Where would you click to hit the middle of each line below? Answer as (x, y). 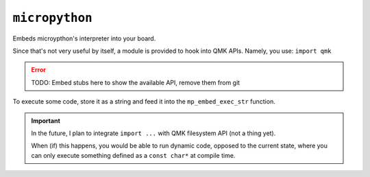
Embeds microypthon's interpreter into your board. (84, 38)
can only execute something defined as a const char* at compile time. (133, 155)
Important (46, 121)
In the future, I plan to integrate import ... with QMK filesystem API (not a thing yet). (153, 133)
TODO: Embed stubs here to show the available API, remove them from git (135, 82)
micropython (52, 18)
